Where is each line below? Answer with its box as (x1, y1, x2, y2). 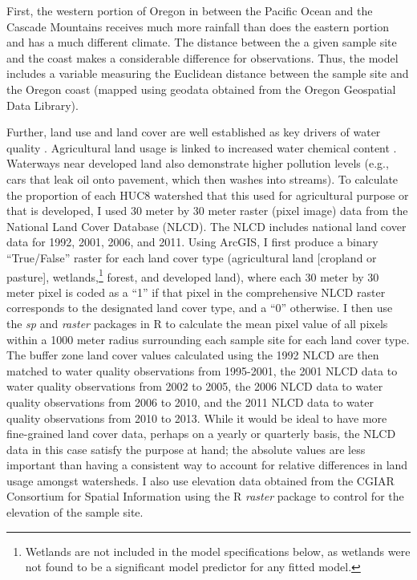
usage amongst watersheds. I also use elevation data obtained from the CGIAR (6, 472, 395, 489)
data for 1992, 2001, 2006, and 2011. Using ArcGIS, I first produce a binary (6, 233, 379, 250)
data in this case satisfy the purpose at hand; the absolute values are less (6, 440, 366, 457)
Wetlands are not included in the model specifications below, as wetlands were (25, 542, 411, 559)
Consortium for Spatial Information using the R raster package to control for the (6, 488, 404, 505)
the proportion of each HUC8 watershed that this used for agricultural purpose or (6, 186, 409, 203)
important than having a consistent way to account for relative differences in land (6, 456, 408, 473)
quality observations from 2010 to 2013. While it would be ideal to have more (6, 409, 387, 426)
